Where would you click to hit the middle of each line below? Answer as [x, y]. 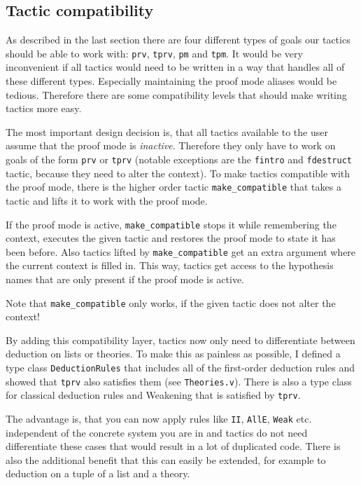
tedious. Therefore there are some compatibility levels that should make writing [176, 94]
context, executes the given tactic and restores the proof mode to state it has [171, 238]
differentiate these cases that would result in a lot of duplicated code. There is [173, 446]
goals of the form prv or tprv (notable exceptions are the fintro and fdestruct [179, 159]
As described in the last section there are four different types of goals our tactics [178, 40]
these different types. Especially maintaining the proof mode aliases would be [171, 81]
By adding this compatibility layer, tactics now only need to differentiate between [180, 340]
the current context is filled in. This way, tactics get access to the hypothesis [170, 265]
